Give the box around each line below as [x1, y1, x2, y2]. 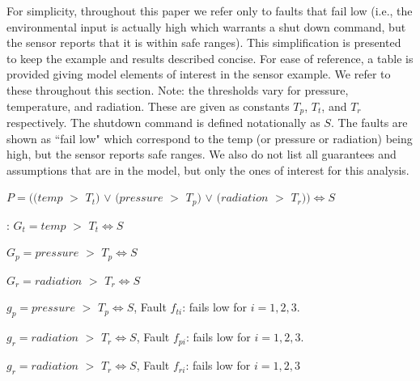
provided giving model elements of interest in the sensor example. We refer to [6, 66, 391, 83]
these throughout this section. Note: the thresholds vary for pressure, [6, 81, 349, 98]
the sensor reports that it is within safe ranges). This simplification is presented [6, 34, 401, 51]
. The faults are [330, 114, 408, 131]
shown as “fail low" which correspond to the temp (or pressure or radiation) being [6, 129, 413, 146]
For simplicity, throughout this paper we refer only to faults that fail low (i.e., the [6, 2, 413, 19]
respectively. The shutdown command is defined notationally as [6, 114, 320, 131]
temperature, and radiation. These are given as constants [6, 97, 290, 114]
